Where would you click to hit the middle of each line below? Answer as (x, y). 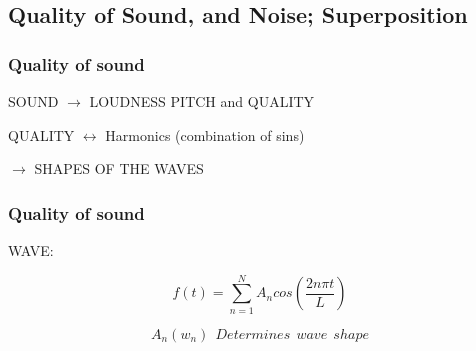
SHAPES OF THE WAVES (119, 168)
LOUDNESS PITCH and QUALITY (202, 101)
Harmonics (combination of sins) (205, 134)
